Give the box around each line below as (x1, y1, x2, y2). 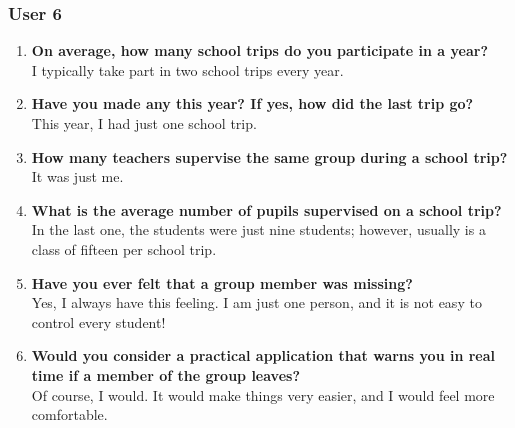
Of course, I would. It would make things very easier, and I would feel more (31, 384, 495, 405)
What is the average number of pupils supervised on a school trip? (31, 199, 502, 220)
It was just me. (31, 166, 124, 187)
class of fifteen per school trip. (31, 238, 217, 259)
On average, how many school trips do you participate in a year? (31, 40, 489, 61)
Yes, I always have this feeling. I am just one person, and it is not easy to (31, 292, 482, 313)
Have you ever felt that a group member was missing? (31, 272, 413, 293)
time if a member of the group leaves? (31, 364, 300, 385)
